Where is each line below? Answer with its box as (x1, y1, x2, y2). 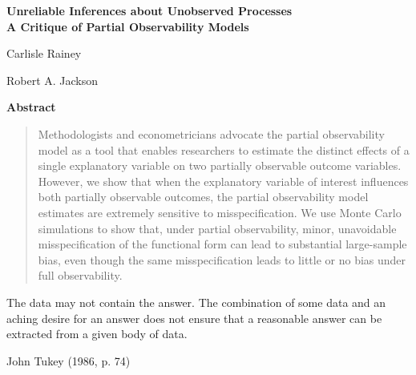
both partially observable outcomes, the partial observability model (38, 188, 369, 205)
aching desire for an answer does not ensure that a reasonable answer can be (6, 309, 382, 326)
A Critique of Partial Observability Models (6, 18, 249, 34)
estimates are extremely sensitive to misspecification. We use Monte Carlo (38, 204, 402, 220)
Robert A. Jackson (6, 71, 99, 88)
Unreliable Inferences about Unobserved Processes (6, 2, 293, 18)
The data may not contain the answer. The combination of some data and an (6, 293, 386, 310)
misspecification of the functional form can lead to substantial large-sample (38, 236, 407, 252)
